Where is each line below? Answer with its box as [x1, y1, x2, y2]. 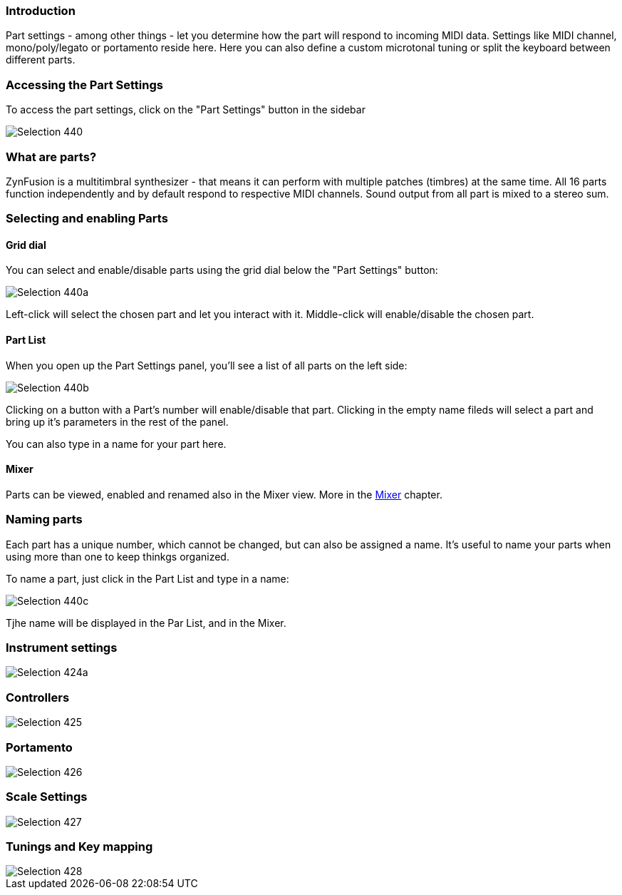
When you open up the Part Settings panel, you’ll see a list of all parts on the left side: [6, 359, 408, 372]
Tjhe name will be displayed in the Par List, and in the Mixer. [6, 616, 286, 629]
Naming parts [6, 512, 83, 527]
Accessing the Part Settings [6, 77, 163, 92]
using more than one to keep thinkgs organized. [6, 550, 229, 563]
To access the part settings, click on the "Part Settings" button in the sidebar [6, 103, 366, 116]
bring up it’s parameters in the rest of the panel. [6, 415, 229, 428]
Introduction [6, 4, 76, 18]
